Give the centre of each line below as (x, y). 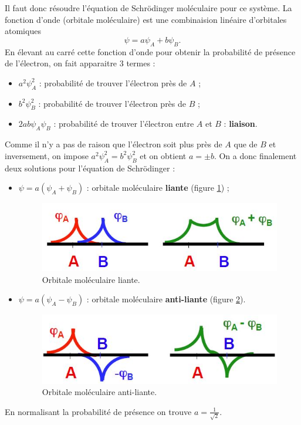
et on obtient (163, 155)
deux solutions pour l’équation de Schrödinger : (90, 168)
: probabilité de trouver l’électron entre (124, 124)
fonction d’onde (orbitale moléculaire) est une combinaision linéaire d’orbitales (146, 19)
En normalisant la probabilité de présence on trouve (98, 411)
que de (246, 144)
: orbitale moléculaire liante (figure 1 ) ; (158, 188)
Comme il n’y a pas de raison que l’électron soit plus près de (114, 144)
